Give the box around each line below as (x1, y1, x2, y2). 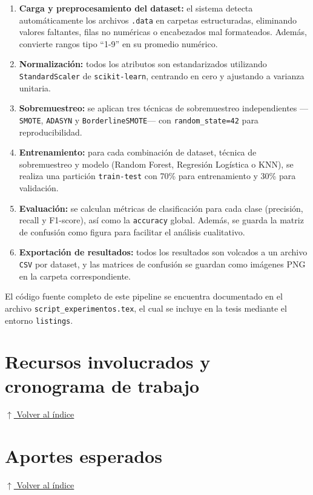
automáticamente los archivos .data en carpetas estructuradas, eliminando (19, 13, 297, 26)
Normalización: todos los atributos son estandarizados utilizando (19, 57, 267, 70)
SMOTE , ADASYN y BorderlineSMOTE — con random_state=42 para (19, 113, 259, 126)
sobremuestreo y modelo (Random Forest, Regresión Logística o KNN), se (19, 157, 294, 170)
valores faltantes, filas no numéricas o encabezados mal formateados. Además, (19, 25, 307, 38)
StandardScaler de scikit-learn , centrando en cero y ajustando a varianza (19, 70, 305, 82)
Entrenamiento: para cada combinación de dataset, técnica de (19, 146, 257, 159)
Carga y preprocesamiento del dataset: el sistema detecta (19, 2, 253, 14)
